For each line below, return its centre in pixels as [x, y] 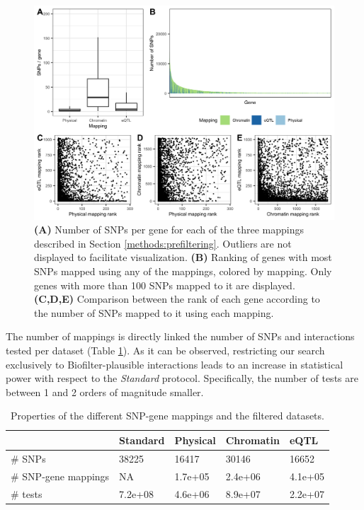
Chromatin [252, 440]
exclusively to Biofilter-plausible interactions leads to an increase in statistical [175, 364]
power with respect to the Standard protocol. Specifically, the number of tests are [182, 378]
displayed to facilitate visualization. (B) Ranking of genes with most [183, 257]
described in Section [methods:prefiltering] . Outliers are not [163, 243]
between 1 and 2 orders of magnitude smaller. [105, 392]
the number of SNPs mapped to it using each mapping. [154, 312]
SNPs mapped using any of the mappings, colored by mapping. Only [183, 271]
